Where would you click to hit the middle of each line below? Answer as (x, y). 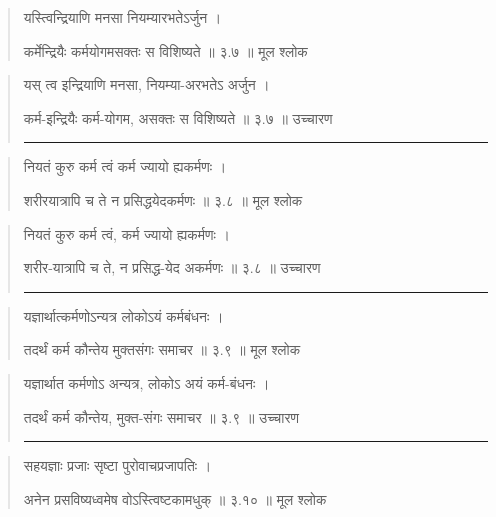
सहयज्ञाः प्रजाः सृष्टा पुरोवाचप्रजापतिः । (117, 465)
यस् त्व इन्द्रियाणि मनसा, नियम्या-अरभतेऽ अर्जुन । (146, 84)
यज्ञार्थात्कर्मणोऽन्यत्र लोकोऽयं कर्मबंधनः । (123, 315)
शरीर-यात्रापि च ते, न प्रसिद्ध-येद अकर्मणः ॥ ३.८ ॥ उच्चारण (172, 267)
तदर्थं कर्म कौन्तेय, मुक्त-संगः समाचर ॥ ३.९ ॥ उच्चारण (161, 416)
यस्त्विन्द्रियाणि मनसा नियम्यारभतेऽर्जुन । (122, 17)
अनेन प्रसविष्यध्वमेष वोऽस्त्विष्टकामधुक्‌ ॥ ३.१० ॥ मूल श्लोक (175, 498)
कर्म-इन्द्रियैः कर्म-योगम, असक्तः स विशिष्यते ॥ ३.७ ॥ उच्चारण (178, 117)
